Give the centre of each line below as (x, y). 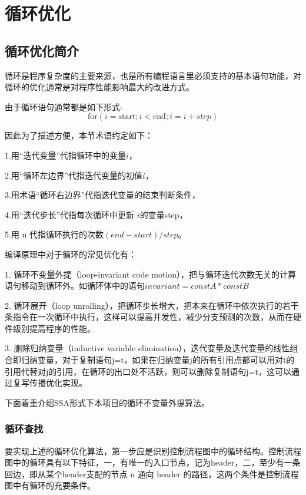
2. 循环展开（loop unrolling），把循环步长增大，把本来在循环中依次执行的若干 (152, 305)
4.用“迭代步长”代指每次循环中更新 (70, 214)
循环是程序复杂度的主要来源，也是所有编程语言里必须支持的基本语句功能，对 (153, 75)
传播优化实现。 (58, 383)
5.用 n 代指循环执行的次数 (54, 234)
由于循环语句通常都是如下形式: (64, 106)
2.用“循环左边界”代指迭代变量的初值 (74, 175)
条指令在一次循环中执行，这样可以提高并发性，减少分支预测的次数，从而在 (149, 317)
